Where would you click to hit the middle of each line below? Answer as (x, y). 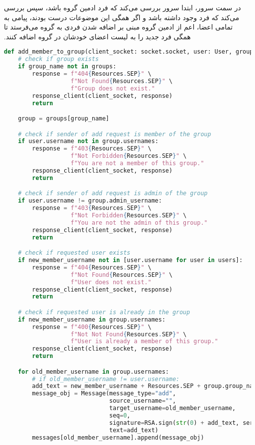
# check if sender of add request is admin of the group (113, 193)
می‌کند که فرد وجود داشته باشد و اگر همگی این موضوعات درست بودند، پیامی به (122, 17)
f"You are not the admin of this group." (139, 222)
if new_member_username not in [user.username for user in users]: (130, 260)
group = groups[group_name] (64, 119)
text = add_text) (134, 430)
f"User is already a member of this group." (144, 341)
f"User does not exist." (111, 282)
